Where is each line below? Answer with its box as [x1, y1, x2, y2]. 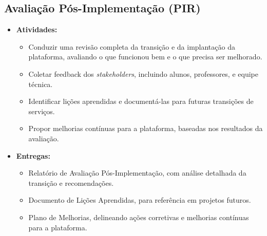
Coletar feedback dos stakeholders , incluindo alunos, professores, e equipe [28, 68, 258, 79]
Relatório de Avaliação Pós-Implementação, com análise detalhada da [28, 167, 246, 178]
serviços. [28, 105, 55, 116]
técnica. [28, 78, 53, 89]
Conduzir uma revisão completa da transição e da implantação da [28, 41, 235, 52]
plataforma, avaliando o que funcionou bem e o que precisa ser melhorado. [28, 51, 262, 62]
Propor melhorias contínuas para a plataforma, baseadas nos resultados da [28, 123, 263, 134]
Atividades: [16, 24, 58, 35]
